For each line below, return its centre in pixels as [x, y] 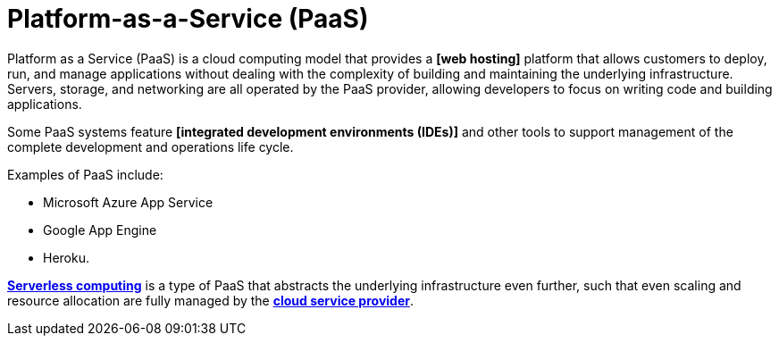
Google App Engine [100, 230]
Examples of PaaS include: [85, 174]
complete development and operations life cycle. [151, 146]
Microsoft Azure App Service [128, 202]
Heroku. [66, 257]
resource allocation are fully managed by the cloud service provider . [210, 300]
